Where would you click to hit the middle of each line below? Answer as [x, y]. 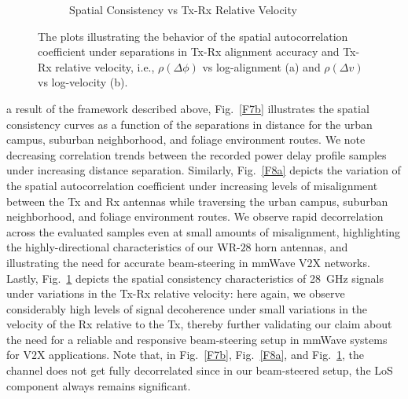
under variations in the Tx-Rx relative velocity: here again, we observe [176, 293]
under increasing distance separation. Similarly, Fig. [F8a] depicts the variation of [204, 170]
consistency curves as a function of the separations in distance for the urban [189, 124]
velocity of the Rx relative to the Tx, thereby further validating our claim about [199, 324]
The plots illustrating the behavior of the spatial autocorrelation [193, 36]
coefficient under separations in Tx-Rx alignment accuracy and [189, 51]
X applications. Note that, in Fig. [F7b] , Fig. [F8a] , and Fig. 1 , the [200, 355]
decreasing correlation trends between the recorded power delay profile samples [197, 154]
